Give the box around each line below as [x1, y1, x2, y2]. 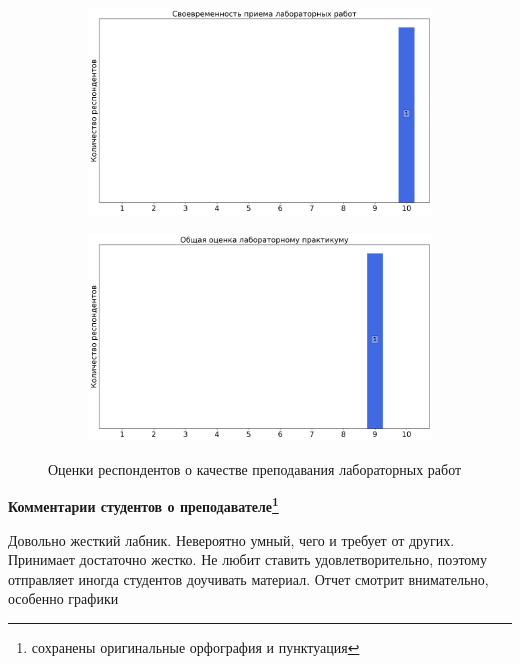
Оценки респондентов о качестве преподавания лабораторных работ [48, 458, 462, 479]
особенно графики [8, 588, 119, 609]
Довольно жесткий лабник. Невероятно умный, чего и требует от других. [8, 529, 455, 550]
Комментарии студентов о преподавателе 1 [8, 493, 279, 516]
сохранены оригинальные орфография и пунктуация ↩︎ [31, 636, 360, 657]
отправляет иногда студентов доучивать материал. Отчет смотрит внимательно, [8, 568, 489, 589]
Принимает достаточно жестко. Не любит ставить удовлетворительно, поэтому [8, 549, 487, 570]
